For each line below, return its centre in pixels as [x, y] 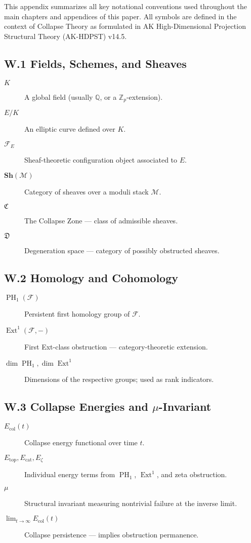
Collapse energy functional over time [81, 442]
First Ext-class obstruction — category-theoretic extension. [116, 346]
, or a [108, 96]
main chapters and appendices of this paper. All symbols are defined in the [120, 16]
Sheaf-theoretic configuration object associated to [101, 160]
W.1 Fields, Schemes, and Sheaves [95, 63]
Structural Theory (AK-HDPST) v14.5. [66, 36]
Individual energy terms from [70, 474]
